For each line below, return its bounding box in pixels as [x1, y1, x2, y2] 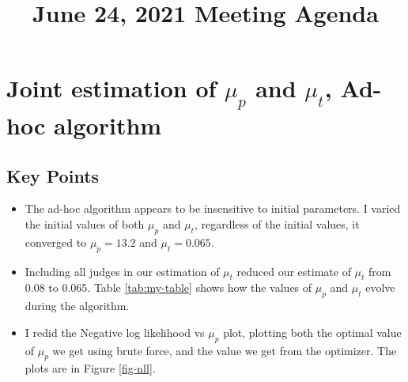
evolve [365, 279, 395, 296]
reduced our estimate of [236, 263, 351, 279]
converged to [25, 233, 87, 250]
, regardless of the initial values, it [194, 215, 360, 232]
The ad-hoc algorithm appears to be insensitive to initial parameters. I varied [25, 200, 401, 217]
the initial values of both [25, 215, 145, 232]
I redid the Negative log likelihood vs [25, 323, 205, 340]
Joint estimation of [6, 72, 217, 104]
